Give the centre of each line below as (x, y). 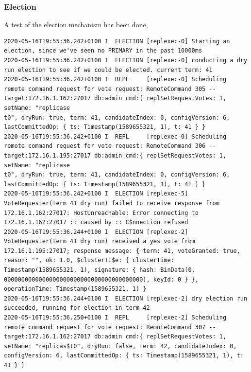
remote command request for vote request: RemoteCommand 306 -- (110, 146)
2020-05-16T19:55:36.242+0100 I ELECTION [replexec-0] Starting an (117, 41)
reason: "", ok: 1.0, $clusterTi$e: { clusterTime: (89, 260)
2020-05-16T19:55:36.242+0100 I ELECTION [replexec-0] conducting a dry (126, 60)
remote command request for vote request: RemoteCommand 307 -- (110, 327)
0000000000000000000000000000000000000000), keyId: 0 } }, (101, 279)
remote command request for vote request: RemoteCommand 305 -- (110, 89)
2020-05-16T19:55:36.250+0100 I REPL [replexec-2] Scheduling (115, 318)
